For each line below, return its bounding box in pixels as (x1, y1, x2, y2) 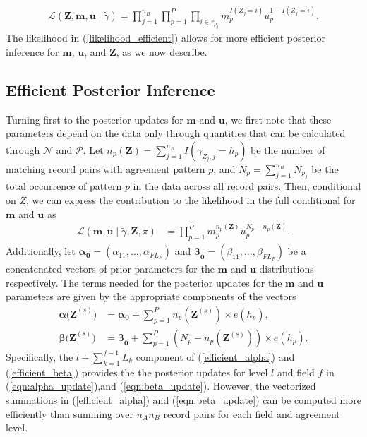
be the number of (251, 142, 325, 157)
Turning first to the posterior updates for (6, 112, 183, 126)
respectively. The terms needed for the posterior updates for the (6, 275, 282, 289)
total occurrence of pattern (6, 179, 122, 193)
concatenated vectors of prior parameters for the (6, 261, 215, 276)
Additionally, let (6, 244, 76, 258)
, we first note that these (224, 112, 332, 126)
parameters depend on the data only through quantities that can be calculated (6, 126, 346, 140)
